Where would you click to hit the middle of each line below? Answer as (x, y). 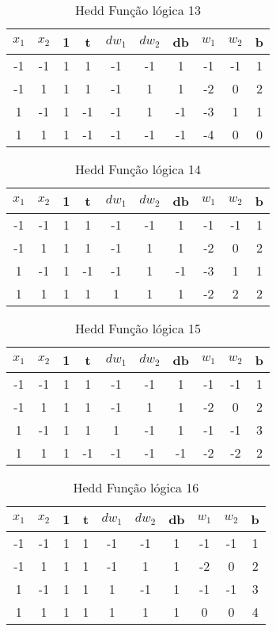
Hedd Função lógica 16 (136, 487)
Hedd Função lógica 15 (138, 328)
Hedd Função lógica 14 (138, 169)
